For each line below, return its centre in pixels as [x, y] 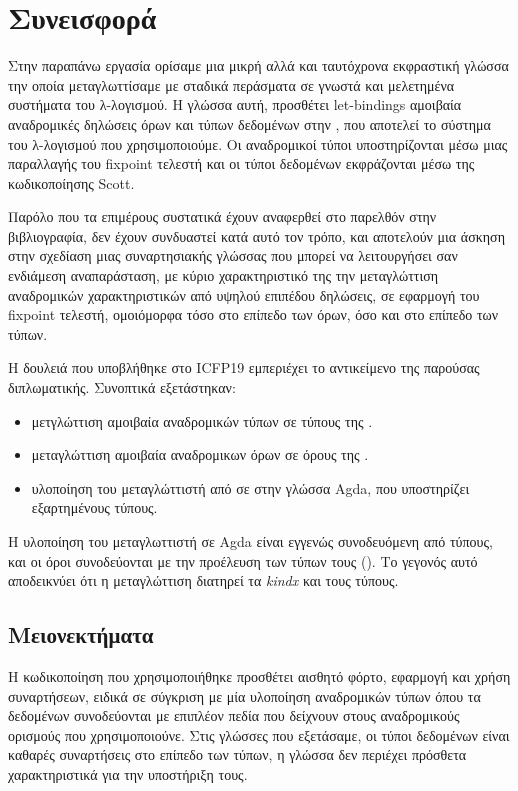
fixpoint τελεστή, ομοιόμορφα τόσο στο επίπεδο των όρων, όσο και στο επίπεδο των [253, 314]
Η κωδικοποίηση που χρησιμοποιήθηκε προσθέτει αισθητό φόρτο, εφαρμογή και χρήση [259, 675]
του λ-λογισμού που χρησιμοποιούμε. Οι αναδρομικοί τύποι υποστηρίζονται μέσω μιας [258, 143]
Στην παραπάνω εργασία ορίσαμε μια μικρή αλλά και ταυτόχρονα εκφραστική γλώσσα [258, 65]
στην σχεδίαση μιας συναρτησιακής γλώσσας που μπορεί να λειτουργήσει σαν [233, 255]
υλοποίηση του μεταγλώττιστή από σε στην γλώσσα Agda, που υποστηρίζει [250, 487]
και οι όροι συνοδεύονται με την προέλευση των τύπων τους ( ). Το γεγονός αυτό [243, 560]
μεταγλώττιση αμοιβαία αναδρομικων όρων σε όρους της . [200, 454]
